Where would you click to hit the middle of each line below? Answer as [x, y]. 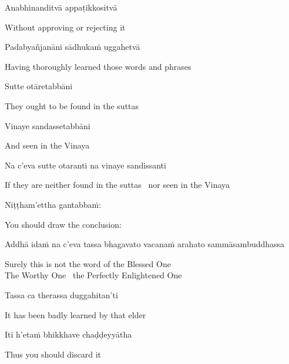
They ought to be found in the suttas [72, 105]
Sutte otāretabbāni [39, 86]
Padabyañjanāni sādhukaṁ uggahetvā [73, 47]
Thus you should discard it [53, 354]
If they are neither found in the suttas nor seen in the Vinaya [117, 185]
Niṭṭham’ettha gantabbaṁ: [53, 204]
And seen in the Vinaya [47, 145]
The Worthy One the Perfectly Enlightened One [93, 275]
